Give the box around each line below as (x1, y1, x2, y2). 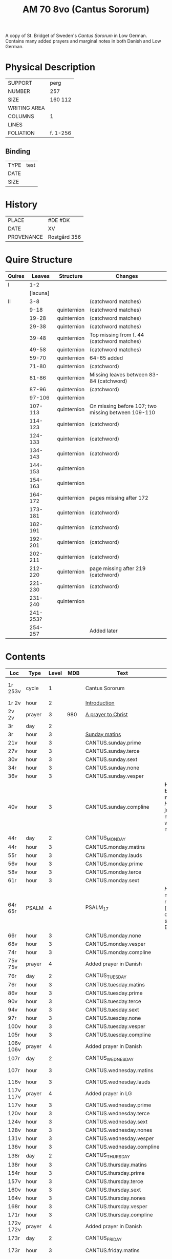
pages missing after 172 (89, 494, 148, 501)
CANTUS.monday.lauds (85, 851, 142, 859)
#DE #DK (48, 217, 70, 224)
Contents (5, 651, 46, 662)
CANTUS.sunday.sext (85, 756, 138, 763)
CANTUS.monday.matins (85, 843, 145, 850)
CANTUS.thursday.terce (85, 1177, 143, 1185)
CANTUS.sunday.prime (85, 739, 141, 746)
